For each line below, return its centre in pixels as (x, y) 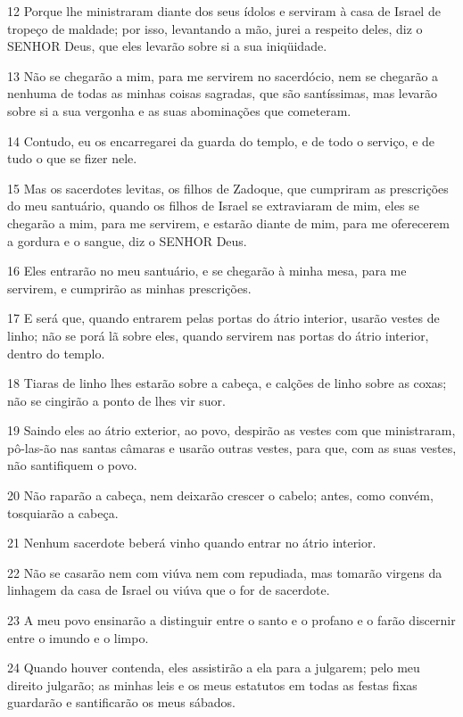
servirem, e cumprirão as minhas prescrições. (129, 288)
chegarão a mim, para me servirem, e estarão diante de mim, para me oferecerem (228, 223)
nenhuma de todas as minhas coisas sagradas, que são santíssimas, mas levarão (223, 93)
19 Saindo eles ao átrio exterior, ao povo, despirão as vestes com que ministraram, (231, 430)
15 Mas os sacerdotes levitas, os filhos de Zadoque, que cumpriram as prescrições (228, 188)
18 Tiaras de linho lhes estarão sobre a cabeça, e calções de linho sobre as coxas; (227, 383)
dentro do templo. (56, 353)
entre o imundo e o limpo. (78, 637)
